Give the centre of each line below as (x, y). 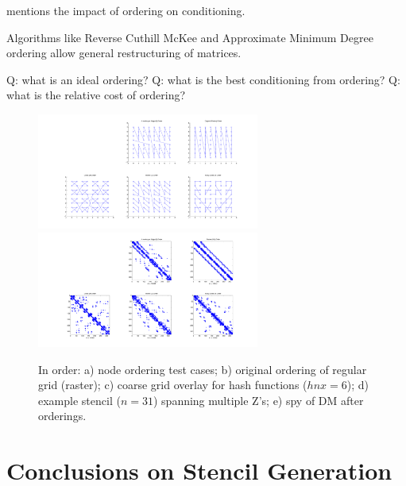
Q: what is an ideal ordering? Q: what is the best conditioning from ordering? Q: (203, 79)
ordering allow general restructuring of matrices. (124, 53)
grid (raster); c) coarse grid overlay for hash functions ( (173, 385)
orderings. (62, 416)
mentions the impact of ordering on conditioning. (126, 10)
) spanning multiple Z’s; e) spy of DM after (258, 400)
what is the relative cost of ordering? (96, 95)
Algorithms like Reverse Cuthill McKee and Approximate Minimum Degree (190, 37)
